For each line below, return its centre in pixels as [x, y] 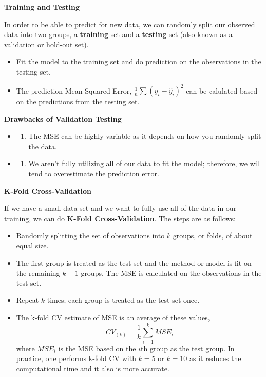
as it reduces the [215, 358]
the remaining [38, 273]
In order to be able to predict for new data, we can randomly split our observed [130, 24]
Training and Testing [42, 7]
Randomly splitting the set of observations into [90, 235]
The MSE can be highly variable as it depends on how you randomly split [145, 136]
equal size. [32, 245]
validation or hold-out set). [46, 44]
